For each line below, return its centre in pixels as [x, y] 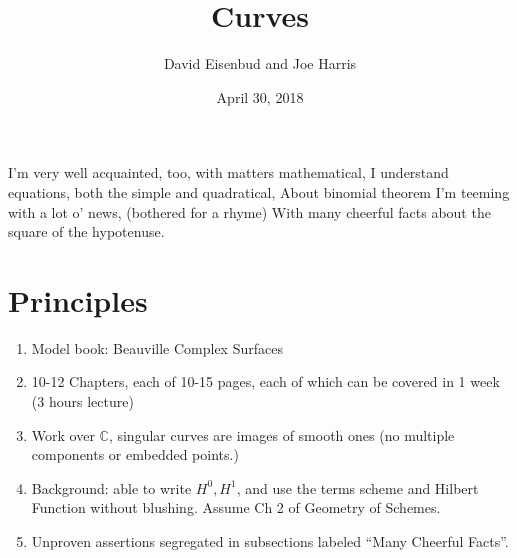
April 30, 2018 [260, 96]
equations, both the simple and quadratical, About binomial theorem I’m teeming [259, 191]
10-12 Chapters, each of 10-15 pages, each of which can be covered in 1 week [265, 381]
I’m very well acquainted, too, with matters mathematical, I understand [228, 172]
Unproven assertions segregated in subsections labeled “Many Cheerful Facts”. [270, 540]
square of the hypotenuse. [86, 231]
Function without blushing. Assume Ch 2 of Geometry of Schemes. [236, 507]
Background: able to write [111, 487]
